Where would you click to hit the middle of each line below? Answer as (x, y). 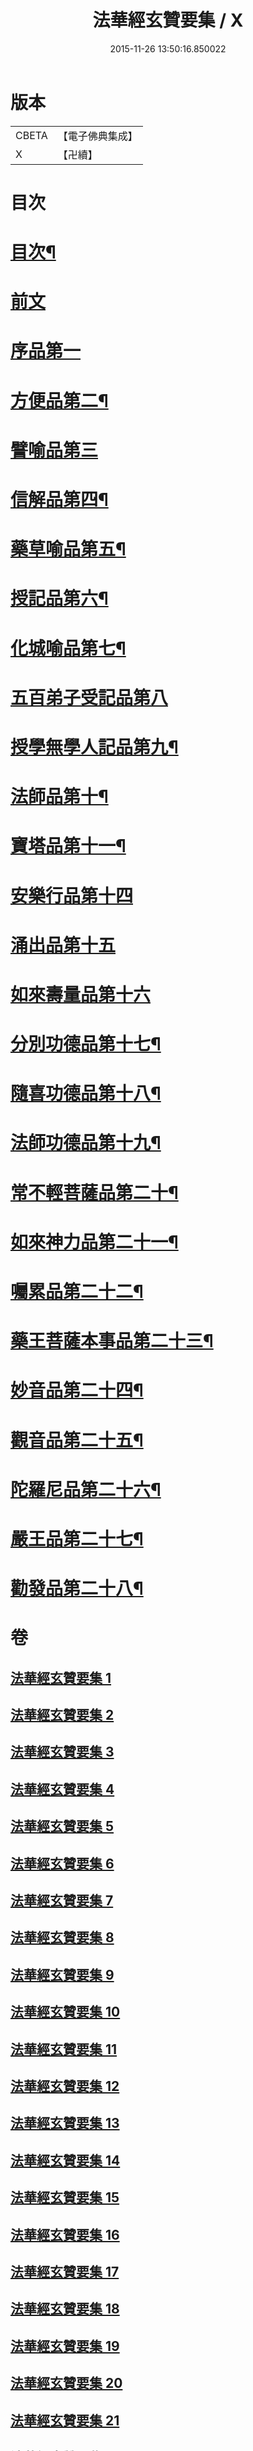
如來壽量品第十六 (81, 994)
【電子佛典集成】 (97, 136)
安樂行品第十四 (72, 895)
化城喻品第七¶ (68, 648)
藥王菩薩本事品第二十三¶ (112, 1341)
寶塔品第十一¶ (68, 846)
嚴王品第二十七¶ (77, 1538)
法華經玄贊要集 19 (65, 2346)
